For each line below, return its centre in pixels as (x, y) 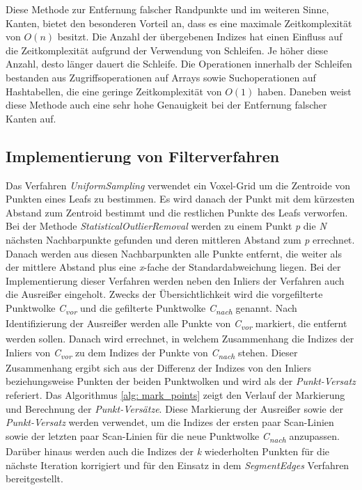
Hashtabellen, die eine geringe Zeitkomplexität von (114, 91)
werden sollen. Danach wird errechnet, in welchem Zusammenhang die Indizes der (180, 339)
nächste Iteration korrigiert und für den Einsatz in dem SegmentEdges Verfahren (178, 465)
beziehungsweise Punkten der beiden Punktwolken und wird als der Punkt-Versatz (181, 381)
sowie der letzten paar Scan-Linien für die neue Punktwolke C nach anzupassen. (173, 436)
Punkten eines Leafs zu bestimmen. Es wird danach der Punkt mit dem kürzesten (180, 199)
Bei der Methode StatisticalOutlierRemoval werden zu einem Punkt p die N (166, 226)
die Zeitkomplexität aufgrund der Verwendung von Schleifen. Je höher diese (167, 50)
